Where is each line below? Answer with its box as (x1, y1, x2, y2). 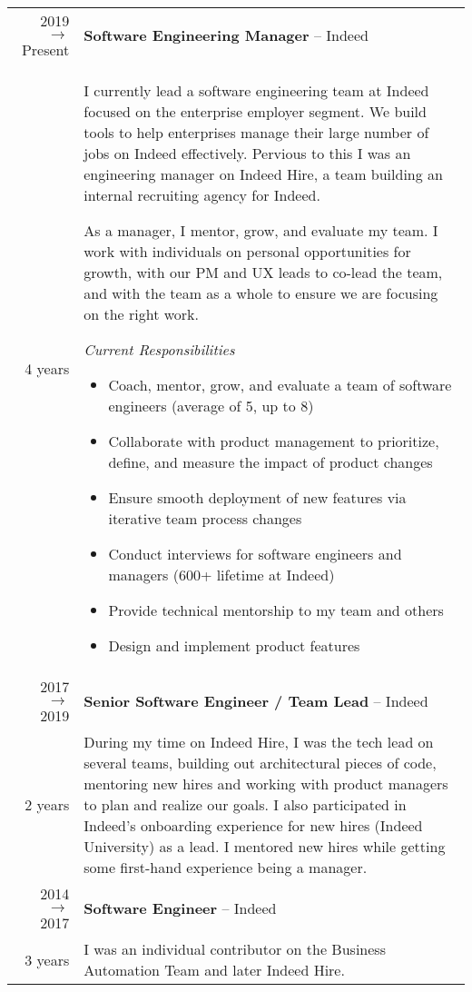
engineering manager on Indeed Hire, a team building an (84, 164, 443, 184)
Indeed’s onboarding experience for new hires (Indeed (84, 815, 423, 836)
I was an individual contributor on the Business (84, 938, 386, 959)
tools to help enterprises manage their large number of (84, 122, 429, 143)
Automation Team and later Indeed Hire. (84, 959, 345, 980)
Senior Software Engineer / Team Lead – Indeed (84, 690, 428, 711)
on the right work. (84, 303, 200, 324)
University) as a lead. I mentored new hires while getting (84, 836, 446, 857)
